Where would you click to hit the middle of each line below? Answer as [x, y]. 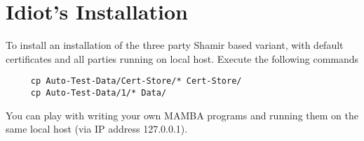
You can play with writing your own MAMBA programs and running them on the [182, 115]
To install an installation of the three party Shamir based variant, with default [175, 45]
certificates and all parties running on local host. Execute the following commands [182, 58]
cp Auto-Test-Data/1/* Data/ [99, 92]
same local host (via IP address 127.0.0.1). [97, 129]
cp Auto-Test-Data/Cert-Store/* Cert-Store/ [136, 81]
